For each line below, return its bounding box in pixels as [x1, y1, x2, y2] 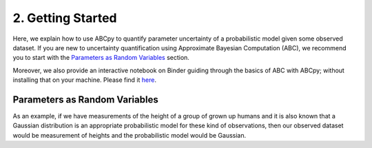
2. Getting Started [12, 10, 117, 25]
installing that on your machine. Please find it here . [12, 76, 156, 84]
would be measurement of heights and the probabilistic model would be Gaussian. [12, 131, 247, 139]
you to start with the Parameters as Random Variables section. [12, 54, 189, 62]
